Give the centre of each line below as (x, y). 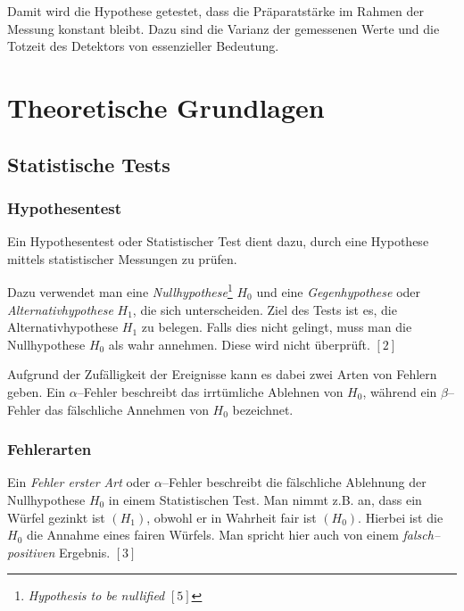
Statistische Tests (89, 164)
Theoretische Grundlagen (166, 107)
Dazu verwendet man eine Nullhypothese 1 (120, 290)
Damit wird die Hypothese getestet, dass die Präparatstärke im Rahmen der (216, 11)
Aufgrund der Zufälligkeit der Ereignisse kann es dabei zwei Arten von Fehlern (222, 374)
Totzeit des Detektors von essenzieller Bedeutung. (143, 46)
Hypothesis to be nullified (96, 595)
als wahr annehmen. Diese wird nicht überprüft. (239, 344)
